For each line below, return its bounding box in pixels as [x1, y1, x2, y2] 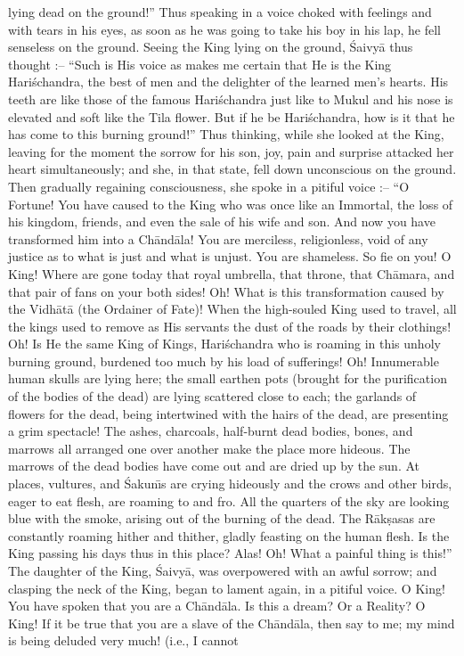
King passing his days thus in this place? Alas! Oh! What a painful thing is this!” [8, 544, 452, 562]
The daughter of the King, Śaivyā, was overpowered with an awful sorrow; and [8, 562, 437, 579]
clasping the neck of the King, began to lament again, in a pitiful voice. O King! [8, 578, 445, 597]
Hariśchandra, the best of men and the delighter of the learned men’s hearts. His [8, 72, 449, 91]
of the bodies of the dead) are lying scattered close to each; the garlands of [8, 387, 417, 406]
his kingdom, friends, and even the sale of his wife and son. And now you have [8, 212, 436, 231]
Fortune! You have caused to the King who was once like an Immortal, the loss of [8, 194, 453, 213]
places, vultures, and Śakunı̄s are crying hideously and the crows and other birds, [8, 474, 452, 493]
